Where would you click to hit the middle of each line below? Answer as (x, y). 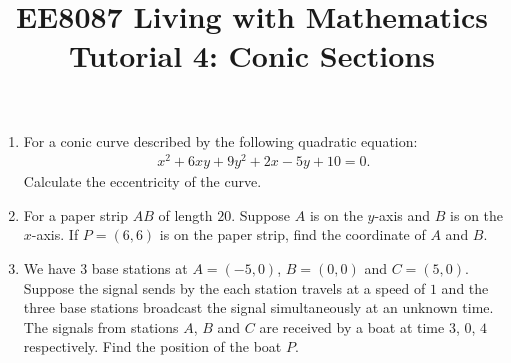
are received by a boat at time (352, 326)
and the (465, 287)
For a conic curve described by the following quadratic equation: (220, 140)
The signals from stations (101, 326)
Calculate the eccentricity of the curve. (142, 181)
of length (185, 214)
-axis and (402, 214)
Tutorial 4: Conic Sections (252, 55)
